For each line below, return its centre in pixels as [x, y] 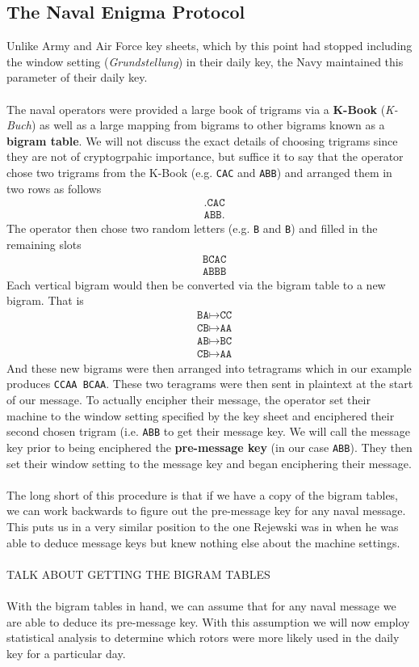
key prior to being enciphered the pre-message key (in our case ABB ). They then [209, 447]
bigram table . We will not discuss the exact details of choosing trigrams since [202, 140]
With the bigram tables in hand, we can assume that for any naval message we [201, 605]
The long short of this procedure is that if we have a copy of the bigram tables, [203, 494]
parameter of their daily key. [77, 77]
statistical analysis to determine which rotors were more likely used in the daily [203, 637]
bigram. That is [45, 300]
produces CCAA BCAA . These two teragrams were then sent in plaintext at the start [210, 384]
